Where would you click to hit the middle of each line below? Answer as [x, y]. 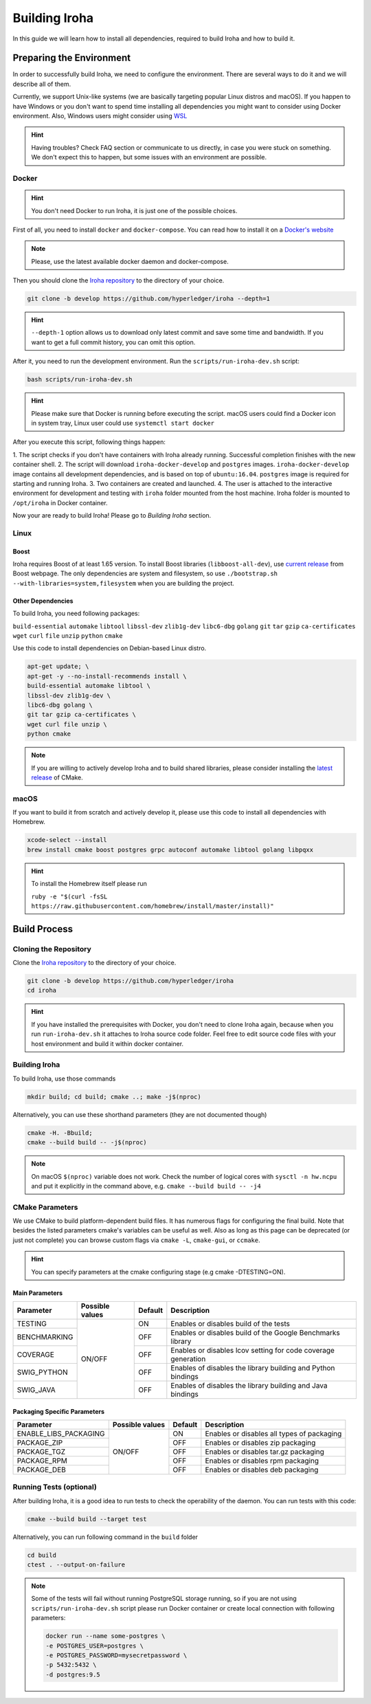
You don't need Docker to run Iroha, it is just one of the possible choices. [134, 210]
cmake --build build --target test [87, 1519]
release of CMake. [57, 777]
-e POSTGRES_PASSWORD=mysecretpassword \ [116, 1656]
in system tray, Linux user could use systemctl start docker [123, 423]
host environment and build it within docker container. [108, 1043]
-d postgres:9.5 [73, 1674]
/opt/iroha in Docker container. [60, 502]
